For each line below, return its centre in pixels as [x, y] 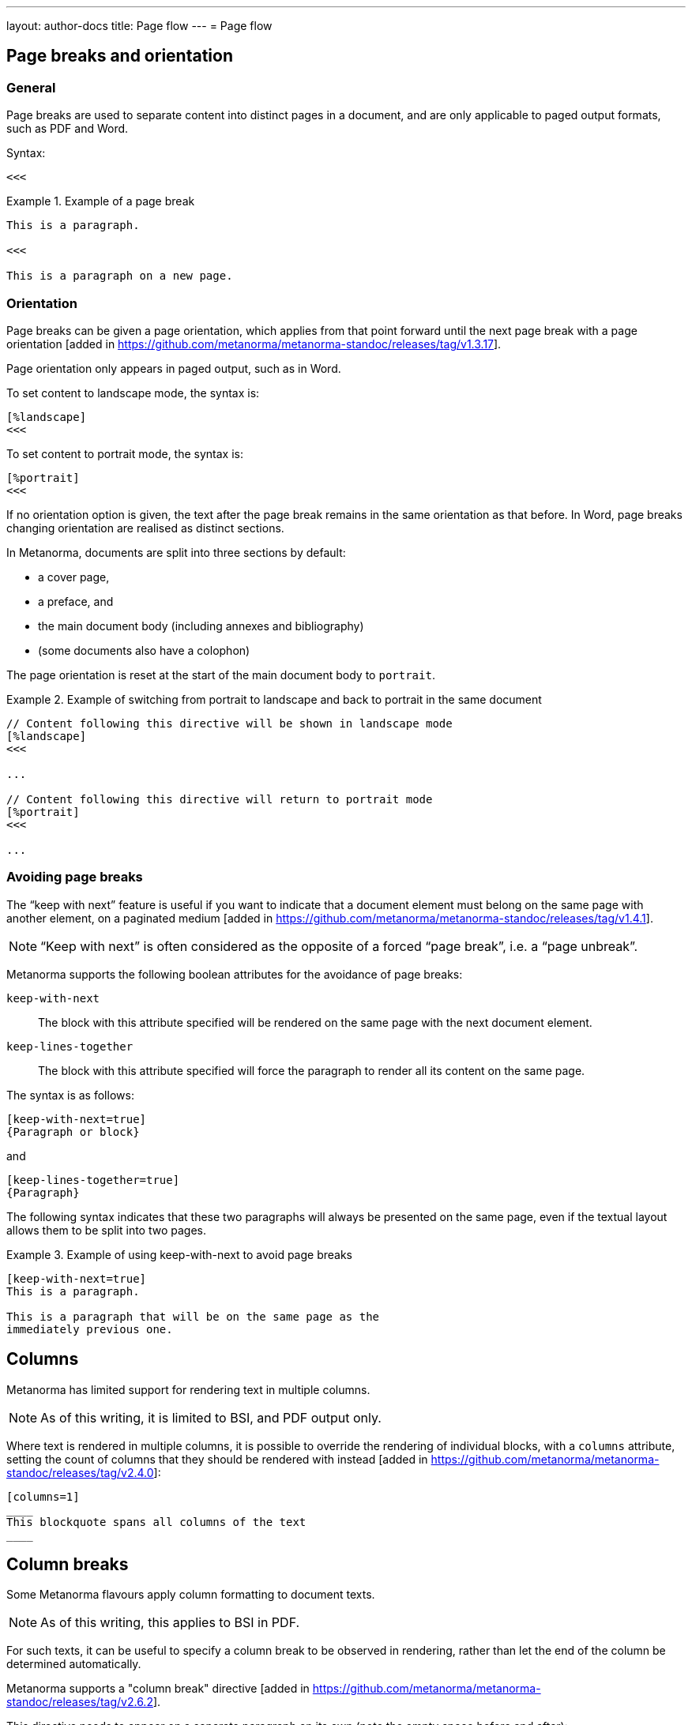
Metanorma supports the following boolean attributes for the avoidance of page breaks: [235, 974]
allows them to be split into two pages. [106, 1230]
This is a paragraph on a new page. [120, 276]
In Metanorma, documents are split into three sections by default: [176, 552]
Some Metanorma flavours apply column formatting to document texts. [191, 1595]
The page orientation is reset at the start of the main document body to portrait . [221, 675]
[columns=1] [43, 1496]
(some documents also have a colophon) [144, 650]
